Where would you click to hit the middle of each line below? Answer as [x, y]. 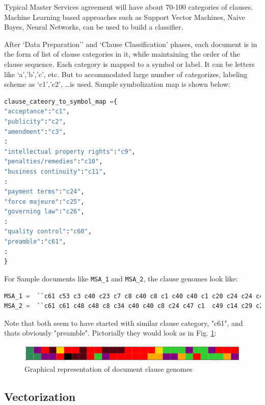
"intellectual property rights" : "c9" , [70, 151]
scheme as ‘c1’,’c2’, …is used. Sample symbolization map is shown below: [117, 84]
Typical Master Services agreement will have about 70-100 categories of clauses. [129, 7]
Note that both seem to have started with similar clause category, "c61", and [124, 323]
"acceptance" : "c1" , [37, 112]
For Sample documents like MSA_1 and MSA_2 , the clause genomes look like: [121, 278]
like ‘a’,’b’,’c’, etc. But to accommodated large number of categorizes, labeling [126, 74]
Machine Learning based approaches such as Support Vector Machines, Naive [125, 17]
